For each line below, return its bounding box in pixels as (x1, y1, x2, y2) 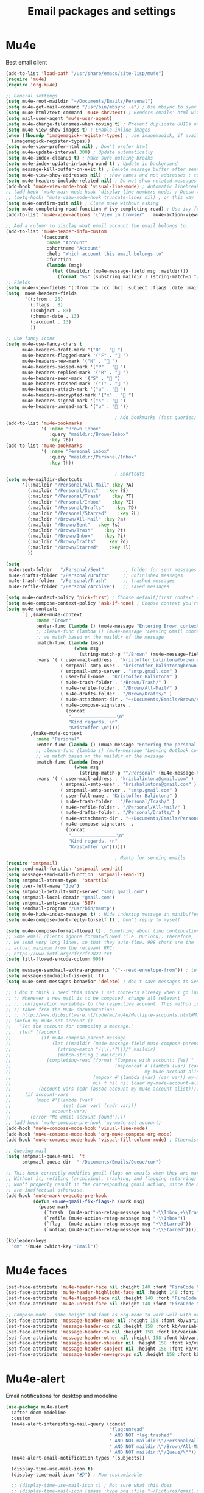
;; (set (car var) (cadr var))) (5, 1103, 137, 1109)
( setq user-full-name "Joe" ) (5, 883, 80, 889)
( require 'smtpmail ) (5, 860, 58, 866)
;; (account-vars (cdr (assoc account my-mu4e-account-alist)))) (5, 1086, 200, 1092)
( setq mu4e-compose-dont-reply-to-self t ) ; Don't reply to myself (5, 917, 181, 923)
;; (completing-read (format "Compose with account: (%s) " (5, 1058, 194, 1064)
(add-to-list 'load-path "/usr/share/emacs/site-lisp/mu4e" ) (5, 70, 164, 77)
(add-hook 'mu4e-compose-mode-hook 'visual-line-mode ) (5, 1125, 148, 1131)
